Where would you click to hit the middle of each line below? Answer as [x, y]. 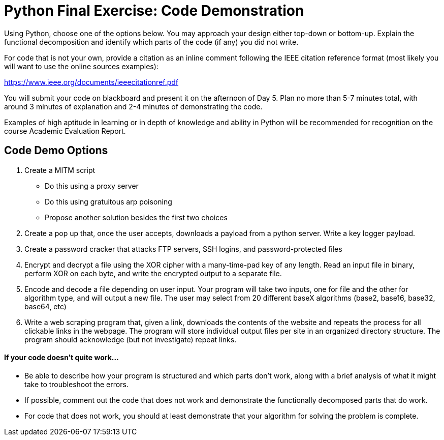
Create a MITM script [60, 170]
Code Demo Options [56, 151]
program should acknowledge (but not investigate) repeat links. [131, 339]
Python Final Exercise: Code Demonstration [154, 11]
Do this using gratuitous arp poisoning [108, 201]
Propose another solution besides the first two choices [136, 217]
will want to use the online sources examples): [81, 66]
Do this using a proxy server [92, 186]
